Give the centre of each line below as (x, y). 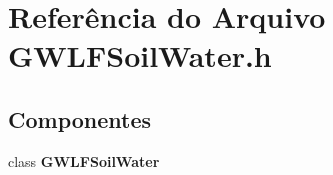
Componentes (80, 118)
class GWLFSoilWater (84, 160)
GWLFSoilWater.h (140, 55)
